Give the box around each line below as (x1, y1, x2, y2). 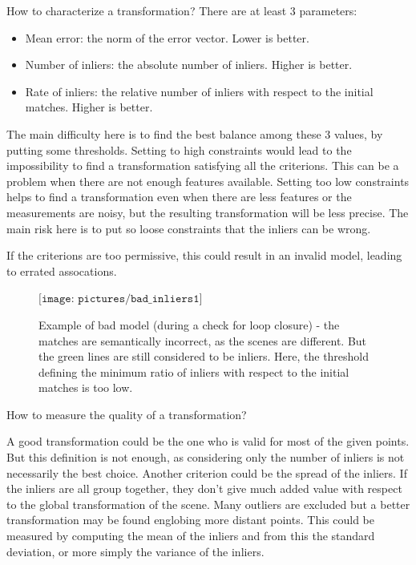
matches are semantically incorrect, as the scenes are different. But (38, 332, 367, 349)
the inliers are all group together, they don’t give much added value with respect (6, 480, 402, 497)
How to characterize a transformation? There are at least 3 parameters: (6, 2, 357, 18)
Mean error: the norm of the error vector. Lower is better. (25, 29, 309, 46)
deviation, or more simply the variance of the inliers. (6, 543, 265, 559)
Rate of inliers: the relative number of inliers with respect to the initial (25, 83, 374, 99)
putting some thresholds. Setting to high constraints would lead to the (6, 141, 352, 158)
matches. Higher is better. (25, 99, 153, 115)
